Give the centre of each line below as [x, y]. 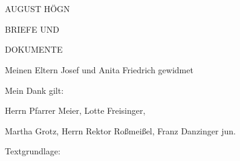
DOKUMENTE [34, 49]
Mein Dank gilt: [34, 90]
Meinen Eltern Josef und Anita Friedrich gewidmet [99, 69]
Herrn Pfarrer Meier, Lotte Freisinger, [75, 110]
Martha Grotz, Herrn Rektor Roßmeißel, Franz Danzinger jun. [120, 130]
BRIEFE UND [32, 29]
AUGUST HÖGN [37, 9]
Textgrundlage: [33, 151]
